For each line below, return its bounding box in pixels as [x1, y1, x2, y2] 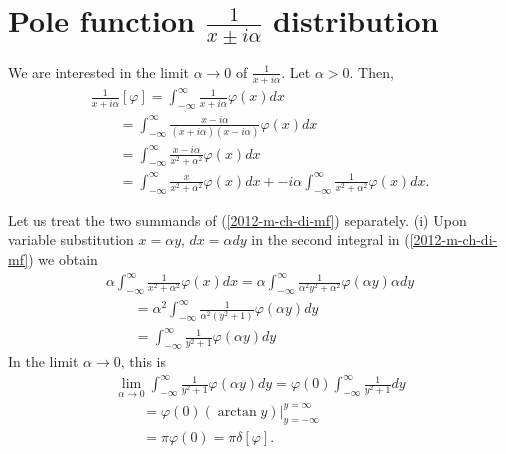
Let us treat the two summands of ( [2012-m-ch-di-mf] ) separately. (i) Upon [8, 209, 467, 230]
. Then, [349, 61, 394, 82]
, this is [120, 351, 167, 372]
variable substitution [8, 229, 134, 250]
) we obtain [28, 248, 98, 269]
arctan [217, 404, 257, 419]
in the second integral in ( [251, 229, 410, 250]
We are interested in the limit [8, 61, 189, 82]
